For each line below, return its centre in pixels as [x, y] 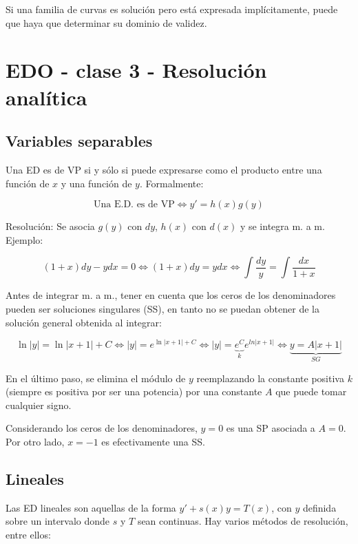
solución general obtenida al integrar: [84, 322]
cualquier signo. [39, 405]
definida [319, 507]
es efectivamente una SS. [153, 441]
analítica [46, 97]
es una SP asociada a [271, 428]
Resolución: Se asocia [50, 226]
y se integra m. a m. [282, 226]
